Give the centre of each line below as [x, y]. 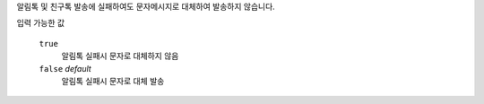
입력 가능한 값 [41, 23]
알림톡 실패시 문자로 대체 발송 [113, 81]
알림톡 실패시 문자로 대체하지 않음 [120, 56]
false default [65, 68]
